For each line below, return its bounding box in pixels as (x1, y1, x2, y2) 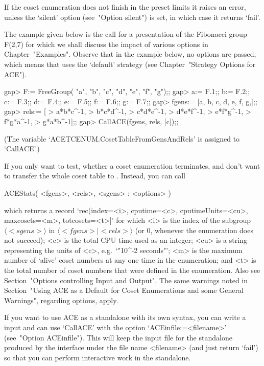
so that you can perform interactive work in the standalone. (4, 352, 191, 362)
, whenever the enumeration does (150, 224, 253, 235)
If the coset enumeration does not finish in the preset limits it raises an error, (4, 2, 246, 12)
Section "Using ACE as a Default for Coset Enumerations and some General (4, 285, 244, 295)
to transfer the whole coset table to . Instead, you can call (4, 170, 185, 181)
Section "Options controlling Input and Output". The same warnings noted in (4, 274, 248, 285)
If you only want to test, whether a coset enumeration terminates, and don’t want (4, 160, 260, 171)
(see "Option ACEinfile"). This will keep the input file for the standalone (4, 332, 232, 342)
